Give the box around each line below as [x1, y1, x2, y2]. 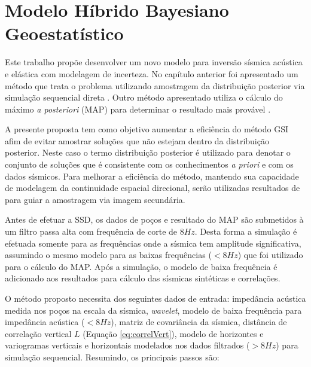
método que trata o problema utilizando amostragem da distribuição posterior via [5, 79, 305, 92]
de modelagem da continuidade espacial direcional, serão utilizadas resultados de [5, 181, 300, 194]
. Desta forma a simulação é [194, 225, 297, 238]
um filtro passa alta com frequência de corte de [5, 225, 178, 238]
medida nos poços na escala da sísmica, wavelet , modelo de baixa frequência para [5, 304, 302, 316]
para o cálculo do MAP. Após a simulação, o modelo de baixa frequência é [5, 260, 278, 272]
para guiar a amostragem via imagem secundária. [5, 193, 185, 205]
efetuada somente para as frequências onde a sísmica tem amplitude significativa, [5, 236, 301, 249]
